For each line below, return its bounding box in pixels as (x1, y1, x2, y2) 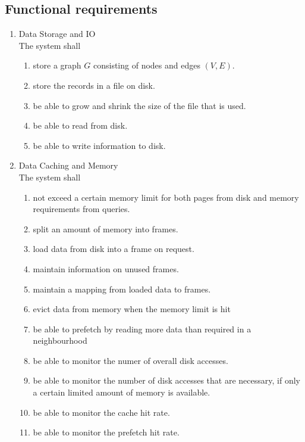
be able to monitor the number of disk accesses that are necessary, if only (33, 374, 300, 387)
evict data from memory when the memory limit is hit (33, 303, 231, 315)
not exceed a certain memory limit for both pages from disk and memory (33, 191, 299, 203)
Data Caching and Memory (18, 159, 118, 172)
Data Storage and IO (18, 27, 96, 40)
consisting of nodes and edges (93, 59, 200, 71)
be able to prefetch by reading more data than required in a (33, 322, 251, 335)
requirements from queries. (33, 203, 130, 215)
